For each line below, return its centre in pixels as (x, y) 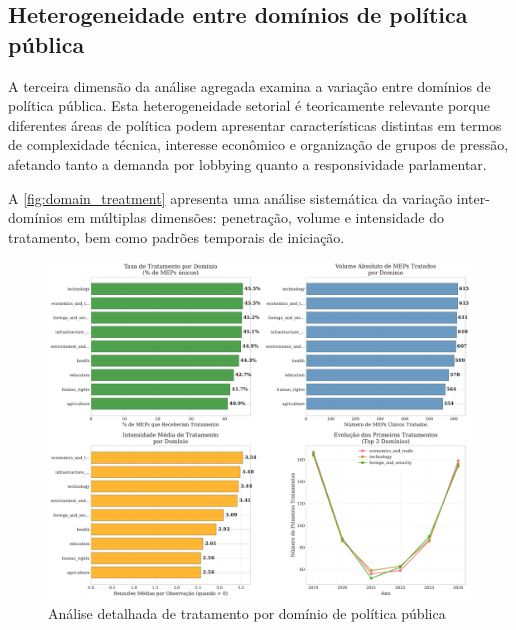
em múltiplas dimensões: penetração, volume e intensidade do (255, 217)
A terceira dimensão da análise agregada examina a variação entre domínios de (249, 85)
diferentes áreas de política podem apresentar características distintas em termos (255, 124)
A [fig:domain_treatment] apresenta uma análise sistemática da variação (230, 197)
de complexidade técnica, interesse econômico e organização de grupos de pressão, (258, 144)
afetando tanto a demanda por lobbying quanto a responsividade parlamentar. (247, 163)
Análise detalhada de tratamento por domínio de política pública (247, 612)
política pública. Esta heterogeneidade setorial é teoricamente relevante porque (249, 105)
